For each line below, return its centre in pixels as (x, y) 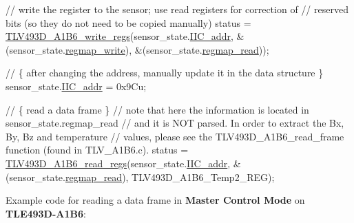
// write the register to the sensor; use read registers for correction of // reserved (177, 9)
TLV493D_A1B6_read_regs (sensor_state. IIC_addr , (118, 163)
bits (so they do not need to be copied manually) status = (128, 22)
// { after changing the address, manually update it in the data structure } (165, 73)
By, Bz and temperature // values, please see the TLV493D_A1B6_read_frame (175, 136)
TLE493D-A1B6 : (46, 213)
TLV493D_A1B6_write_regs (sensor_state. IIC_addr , (119, 36)
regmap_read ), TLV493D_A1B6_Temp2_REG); (170, 177)
